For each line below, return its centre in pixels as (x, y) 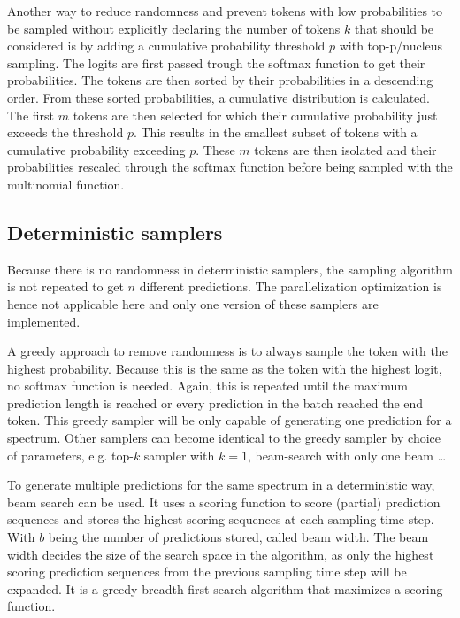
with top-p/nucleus (391, 46)
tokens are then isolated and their (345, 149)
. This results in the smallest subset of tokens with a (275, 132)
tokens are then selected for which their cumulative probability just (255, 115)
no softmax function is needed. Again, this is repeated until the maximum (208, 386)
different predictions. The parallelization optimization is (291, 286)
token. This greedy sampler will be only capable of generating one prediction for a (230, 420)
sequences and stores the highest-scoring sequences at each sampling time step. (221, 519)
